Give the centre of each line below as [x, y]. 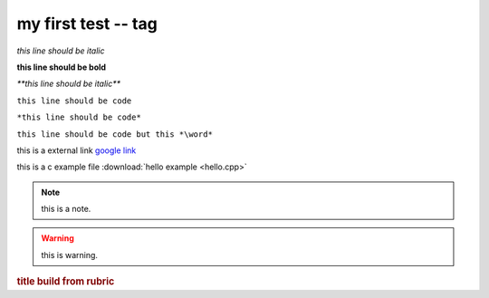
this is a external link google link [77, 150]
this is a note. [66, 209]
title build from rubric [66, 282]
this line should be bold [62, 67]
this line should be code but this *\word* [115, 134]
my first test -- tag [87, 24]
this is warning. [70, 255]
